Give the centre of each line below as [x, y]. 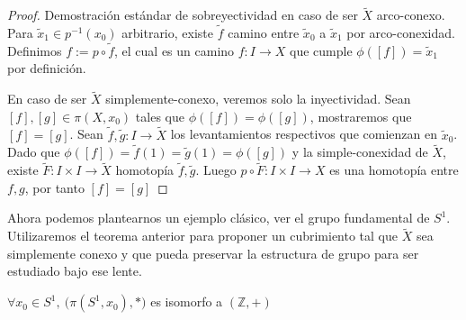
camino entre [264, 33]
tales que [160, 116]
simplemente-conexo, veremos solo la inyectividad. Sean [258, 99]
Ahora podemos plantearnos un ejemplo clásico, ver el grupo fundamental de [219, 218]
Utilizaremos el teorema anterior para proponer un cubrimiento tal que [203, 236]
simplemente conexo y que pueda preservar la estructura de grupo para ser [213, 253]
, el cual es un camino [175, 50]
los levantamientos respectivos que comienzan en [304, 134]
